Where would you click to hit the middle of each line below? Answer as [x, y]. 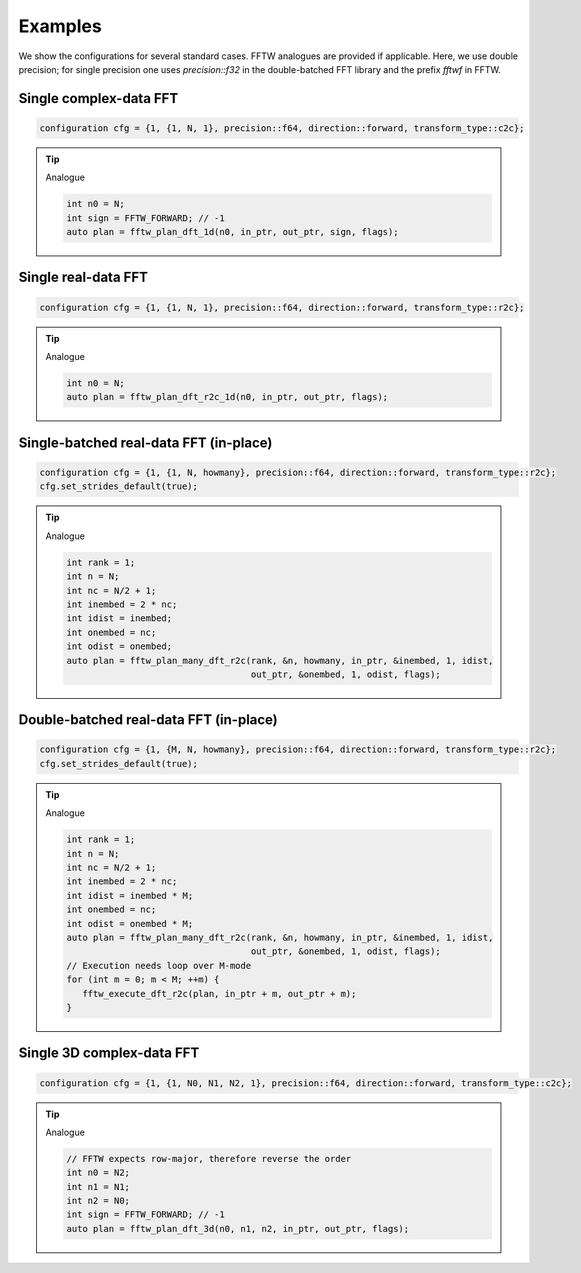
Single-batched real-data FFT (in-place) [145, 442]
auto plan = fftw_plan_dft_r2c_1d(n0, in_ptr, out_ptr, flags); [227, 397]
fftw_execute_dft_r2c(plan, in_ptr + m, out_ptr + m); [219, 993]
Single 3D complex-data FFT [109, 1053]
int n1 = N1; [98, 1186]
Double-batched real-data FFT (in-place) [148, 720]
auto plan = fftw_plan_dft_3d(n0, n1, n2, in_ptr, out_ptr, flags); [238, 1228]
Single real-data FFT [83, 277]
